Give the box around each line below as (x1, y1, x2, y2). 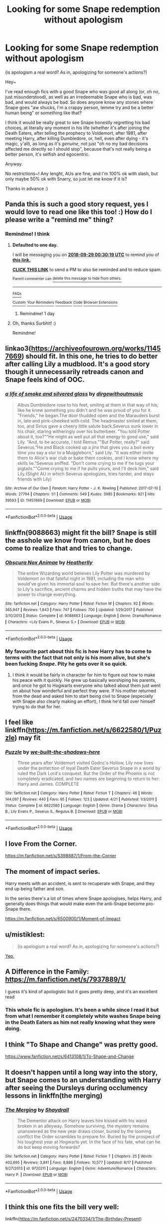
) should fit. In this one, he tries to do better (21, 352, 158, 361)
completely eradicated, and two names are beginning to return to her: (17, 776, 160, 782)
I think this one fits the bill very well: (5, 1203, 119, 1211)
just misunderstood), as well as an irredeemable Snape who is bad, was (5, 94, 152, 100)
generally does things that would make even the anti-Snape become (5, 901, 145, 907)
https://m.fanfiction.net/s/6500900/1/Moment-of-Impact (5, 916, 121, 922)
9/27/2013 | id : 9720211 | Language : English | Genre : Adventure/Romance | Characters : (5, 1166, 157, 1171)
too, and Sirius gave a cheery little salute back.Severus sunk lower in (17, 423, 159, 429)
